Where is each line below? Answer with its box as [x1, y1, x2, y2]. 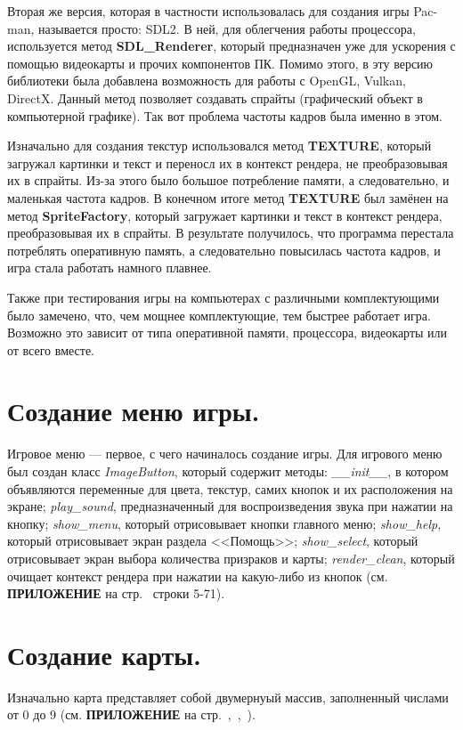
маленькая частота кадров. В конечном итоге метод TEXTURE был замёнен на [7, 188, 449, 207]
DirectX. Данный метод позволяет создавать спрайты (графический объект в [7, 88, 423, 107]
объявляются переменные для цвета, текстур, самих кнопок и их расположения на [7, 479, 453, 498]
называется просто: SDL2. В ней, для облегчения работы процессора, [37, 19, 416, 37]
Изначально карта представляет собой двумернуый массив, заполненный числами [7, 687, 449, 706]
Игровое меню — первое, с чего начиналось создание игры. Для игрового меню [7, 444, 443, 463]
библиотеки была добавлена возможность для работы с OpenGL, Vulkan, [7, 71, 406, 90]
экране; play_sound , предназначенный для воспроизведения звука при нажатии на [7, 497, 453, 515]
